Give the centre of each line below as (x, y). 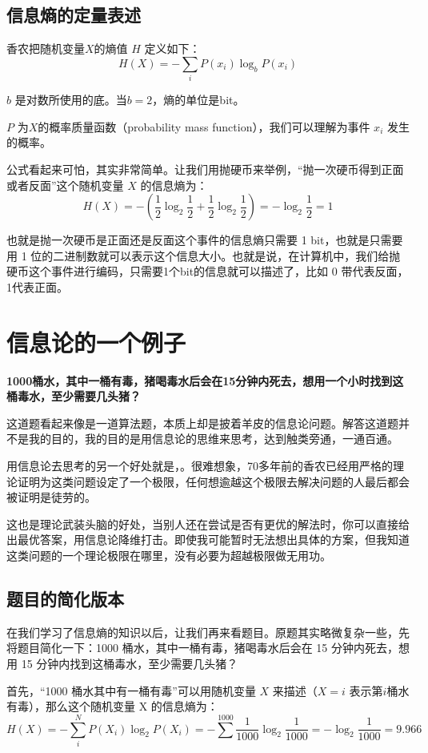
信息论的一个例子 (96, 342)
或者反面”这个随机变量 (65, 185)
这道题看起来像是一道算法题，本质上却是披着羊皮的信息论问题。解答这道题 (202, 423)
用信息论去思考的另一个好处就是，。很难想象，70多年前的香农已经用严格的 (200, 465)
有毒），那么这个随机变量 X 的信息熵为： (112, 706)
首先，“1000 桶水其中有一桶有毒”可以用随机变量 (131, 690)
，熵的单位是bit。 (198, 100)
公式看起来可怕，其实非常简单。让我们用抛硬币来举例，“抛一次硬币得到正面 (205, 169)
